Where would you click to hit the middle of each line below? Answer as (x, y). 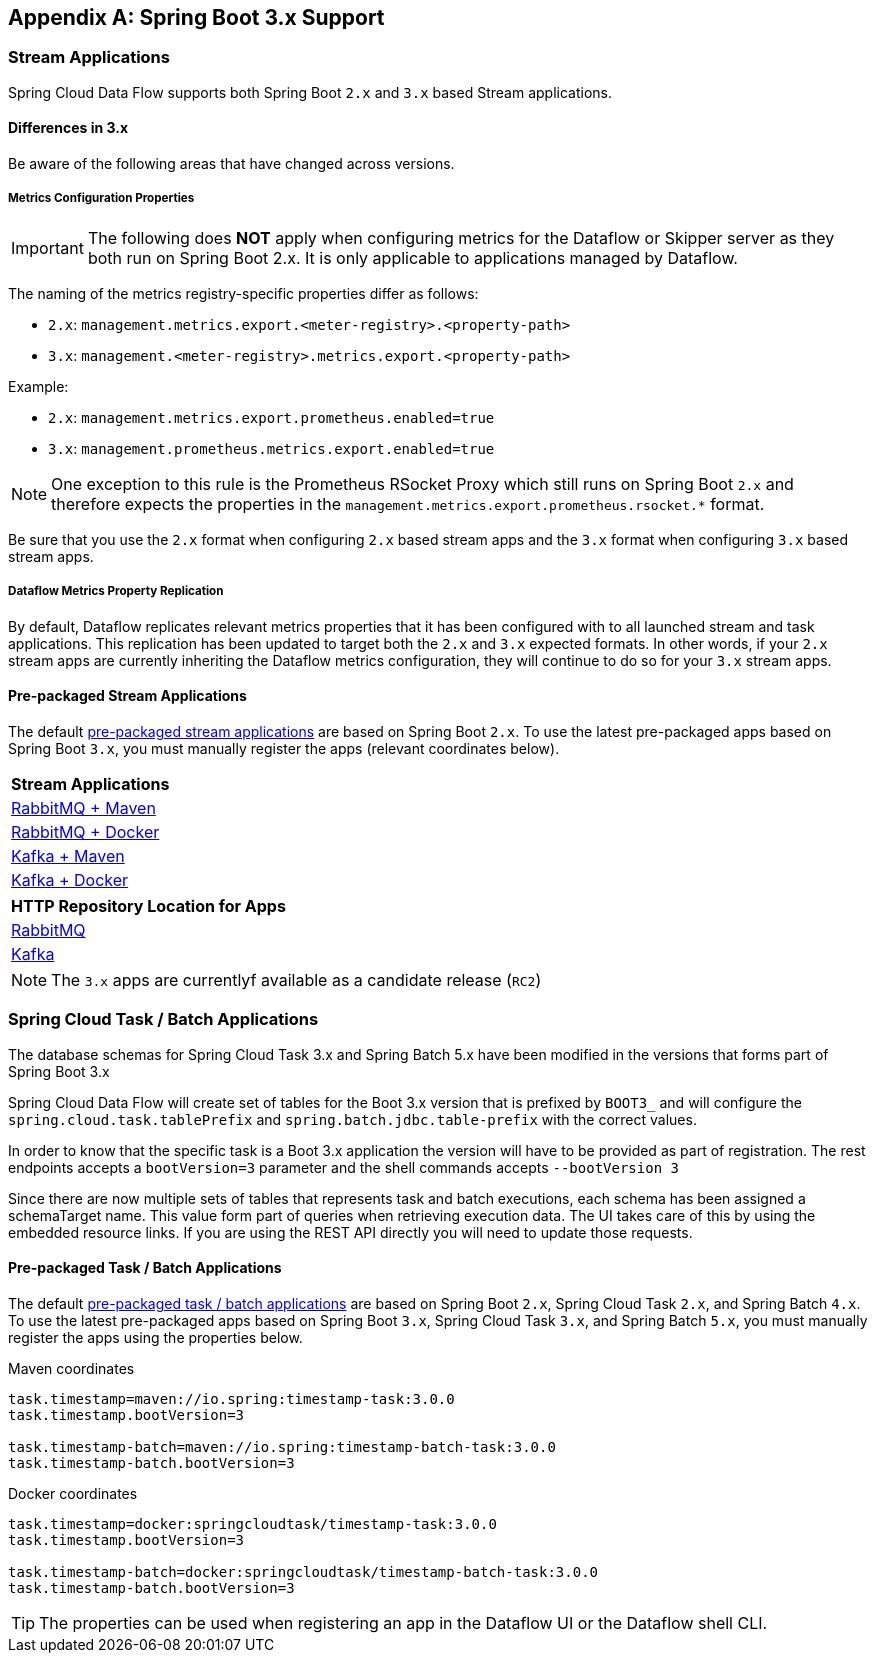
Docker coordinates (73, 1493)
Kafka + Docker (70, 879)
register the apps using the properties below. (155, 1337)
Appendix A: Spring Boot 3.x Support (196, 17)
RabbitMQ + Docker (85, 831)
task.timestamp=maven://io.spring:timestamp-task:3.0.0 (231, 1398)
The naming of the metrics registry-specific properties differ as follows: (243, 293)
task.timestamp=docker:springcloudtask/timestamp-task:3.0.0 (252, 1523)
